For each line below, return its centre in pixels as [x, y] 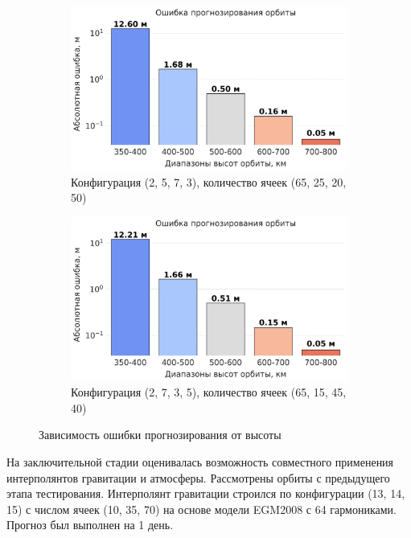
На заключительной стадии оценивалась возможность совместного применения [200, 461]
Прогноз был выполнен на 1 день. [90, 525]
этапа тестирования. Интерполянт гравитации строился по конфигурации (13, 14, [206, 493]
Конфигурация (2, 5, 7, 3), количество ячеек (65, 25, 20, [209, 181]
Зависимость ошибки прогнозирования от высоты [160, 435]
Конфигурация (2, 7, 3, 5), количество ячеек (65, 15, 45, [209, 392]
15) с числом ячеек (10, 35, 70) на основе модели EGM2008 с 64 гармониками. [201, 509]
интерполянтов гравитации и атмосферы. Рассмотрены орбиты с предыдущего [198, 477]
